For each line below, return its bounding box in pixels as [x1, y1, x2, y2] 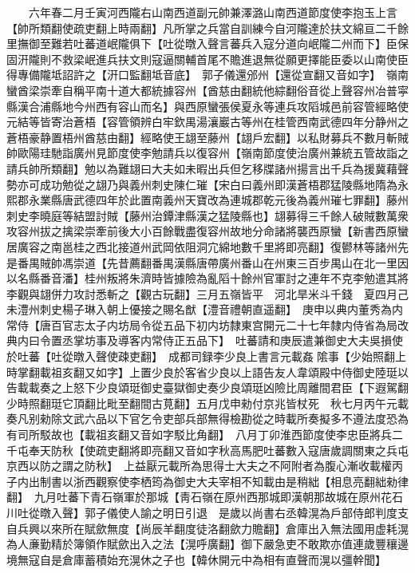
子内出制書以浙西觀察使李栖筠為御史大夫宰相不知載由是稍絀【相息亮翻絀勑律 [6, 472, 409, 489]
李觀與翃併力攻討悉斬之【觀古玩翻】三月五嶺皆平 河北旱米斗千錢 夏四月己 [6, 285, 409, 302]
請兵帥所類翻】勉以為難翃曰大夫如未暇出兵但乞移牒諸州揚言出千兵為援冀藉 [6, 160, 397, 176]
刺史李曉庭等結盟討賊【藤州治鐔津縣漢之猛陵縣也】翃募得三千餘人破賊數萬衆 [6, 207, 409, 223]
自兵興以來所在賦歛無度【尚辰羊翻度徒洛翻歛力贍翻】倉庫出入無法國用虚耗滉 [6, 520, 409, 536]
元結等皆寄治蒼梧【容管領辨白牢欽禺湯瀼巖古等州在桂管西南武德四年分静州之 [6, 113, 409, 130]
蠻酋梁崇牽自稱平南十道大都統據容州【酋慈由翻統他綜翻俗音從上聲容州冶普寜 [6, 81, 409, 98]
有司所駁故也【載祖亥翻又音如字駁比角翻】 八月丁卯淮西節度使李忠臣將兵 [6, 426, 392, 443]
